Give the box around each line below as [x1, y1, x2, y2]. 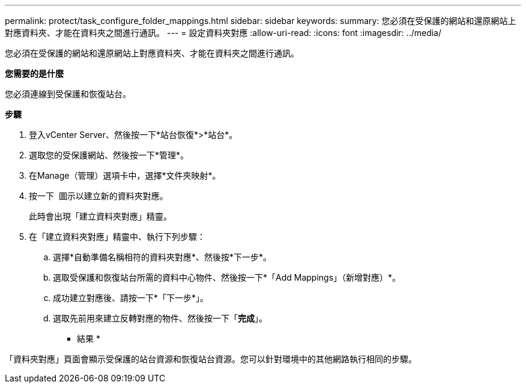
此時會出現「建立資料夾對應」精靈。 [29, 211, 172, 221]
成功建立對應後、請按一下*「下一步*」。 [53, 293, 209, 303]
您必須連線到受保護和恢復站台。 [5, 89, 131, 99]
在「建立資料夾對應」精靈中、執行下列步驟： [29, 231, 205, 242]
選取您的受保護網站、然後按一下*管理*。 [29, 150, 189, 160]
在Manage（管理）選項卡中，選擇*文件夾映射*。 [29, 170, 221, 181]
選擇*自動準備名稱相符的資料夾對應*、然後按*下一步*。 [53, 252, 272, 262]
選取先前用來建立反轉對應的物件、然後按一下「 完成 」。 [53, 313, 267, 323]
